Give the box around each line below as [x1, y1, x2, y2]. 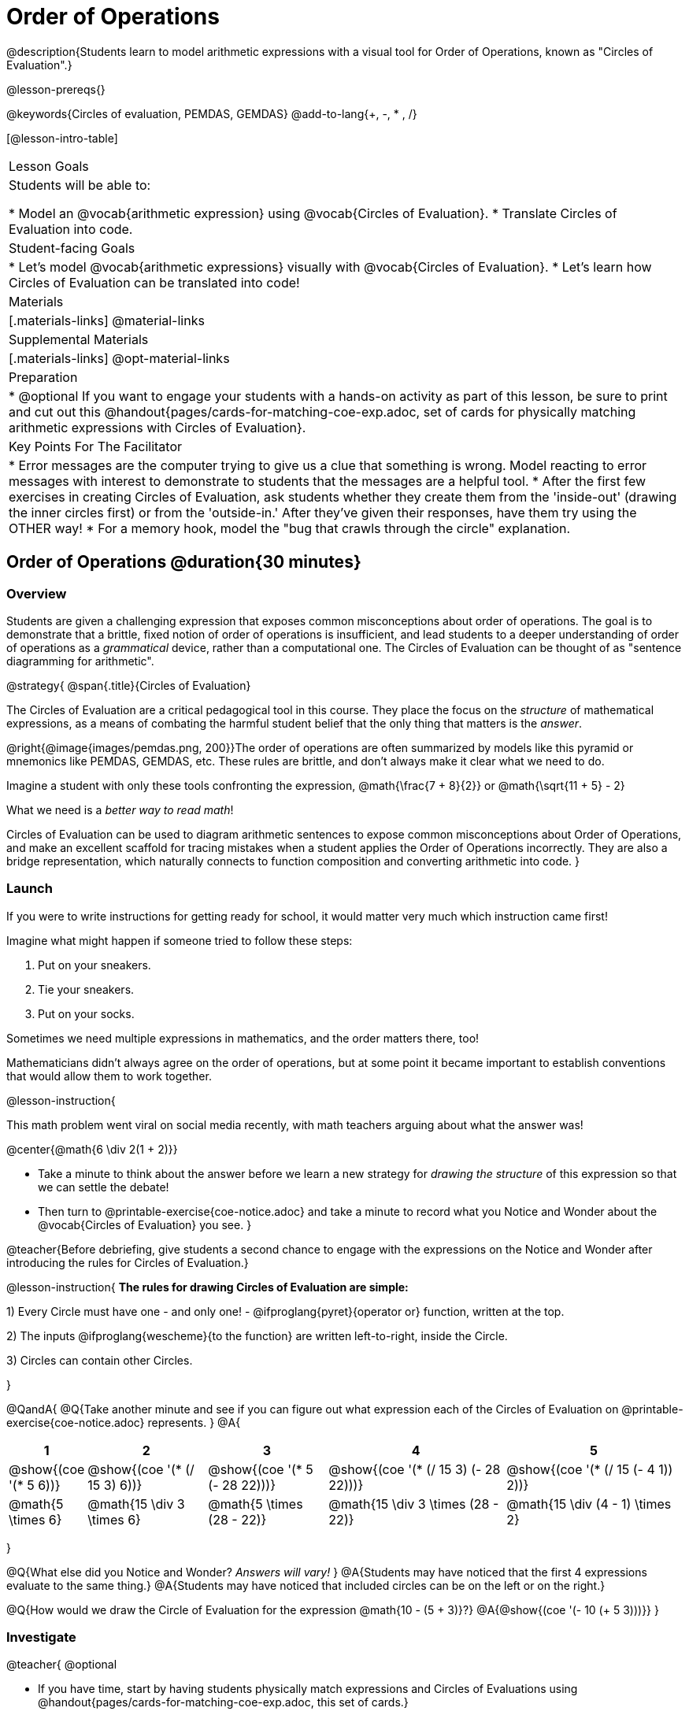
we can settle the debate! [38, 1180, 169, 1194]
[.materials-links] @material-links [9, 312, 205, 328]
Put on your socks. [38, 1006, 135, 1020]
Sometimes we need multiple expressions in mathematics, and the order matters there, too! [6, 1031, 480, 1045]
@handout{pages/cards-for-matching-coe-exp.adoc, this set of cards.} [38, 1695, 409, 1709]
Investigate [6, 1629, 76, 1646]
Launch [6, 880, 53, 897]
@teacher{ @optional [6, 1658, 117, 1672]
